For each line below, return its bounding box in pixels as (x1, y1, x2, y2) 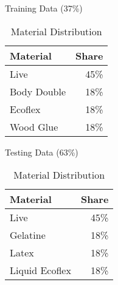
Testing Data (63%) (5, 145, 78, 158)
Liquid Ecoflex (10, 263, 71, 278)
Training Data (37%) (5, 2, 83, 14)
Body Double (10, 84, 66, 98)
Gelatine (10, 228, 46, 242)
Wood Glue (10, 119, 58, 134)
